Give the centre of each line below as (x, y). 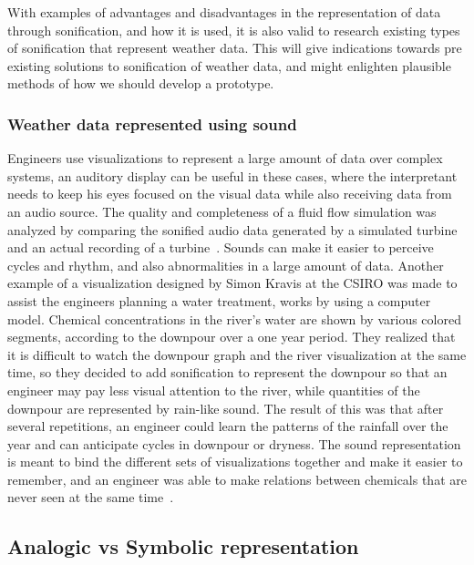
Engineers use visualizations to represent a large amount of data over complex (225, 158)
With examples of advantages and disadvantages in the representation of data (224, 12)
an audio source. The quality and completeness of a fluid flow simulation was (222, 211)
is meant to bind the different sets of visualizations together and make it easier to (235, 462)
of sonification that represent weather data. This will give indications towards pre (235, 48)
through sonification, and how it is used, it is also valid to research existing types (234, 30)
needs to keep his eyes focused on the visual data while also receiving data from (230, 194)
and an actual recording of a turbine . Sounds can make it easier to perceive (221, 247)
